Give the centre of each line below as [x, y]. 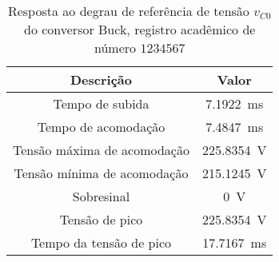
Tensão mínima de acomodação [101, 173]
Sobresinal [101, 196]
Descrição [101, 79]
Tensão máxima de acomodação [101, 150]
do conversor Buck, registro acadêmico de [139, 29]
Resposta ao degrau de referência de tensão [128, 11]
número [116, 48]
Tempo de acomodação [101, 127]
